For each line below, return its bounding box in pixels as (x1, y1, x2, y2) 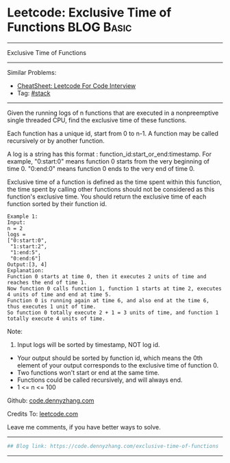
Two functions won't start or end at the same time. (16, 368, 159, 376)
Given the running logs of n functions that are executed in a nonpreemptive (7, 109, 219, 117)
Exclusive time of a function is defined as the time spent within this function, (7, 177, 222, 186)
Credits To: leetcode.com (7, 409, 79, 418)
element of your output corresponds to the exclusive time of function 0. (16, 361, 219, 369)
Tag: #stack (16, 89, 51, 97)
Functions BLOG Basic (7, 19, 132, 35)
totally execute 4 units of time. (7, 315, 106, 322)
